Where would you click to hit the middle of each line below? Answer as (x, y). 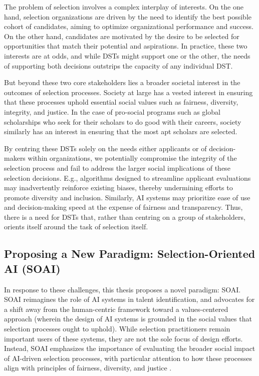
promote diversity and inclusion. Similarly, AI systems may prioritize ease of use (127, 197)
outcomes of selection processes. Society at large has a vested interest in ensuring (128, 92)
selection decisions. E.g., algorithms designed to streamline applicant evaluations (127, 177)
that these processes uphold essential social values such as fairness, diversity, (121, 102)
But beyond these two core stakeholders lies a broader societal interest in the (122, 82)
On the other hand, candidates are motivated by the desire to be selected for (122, 36)
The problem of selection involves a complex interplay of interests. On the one (124, 7)
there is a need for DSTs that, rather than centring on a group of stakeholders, (125, 217)
